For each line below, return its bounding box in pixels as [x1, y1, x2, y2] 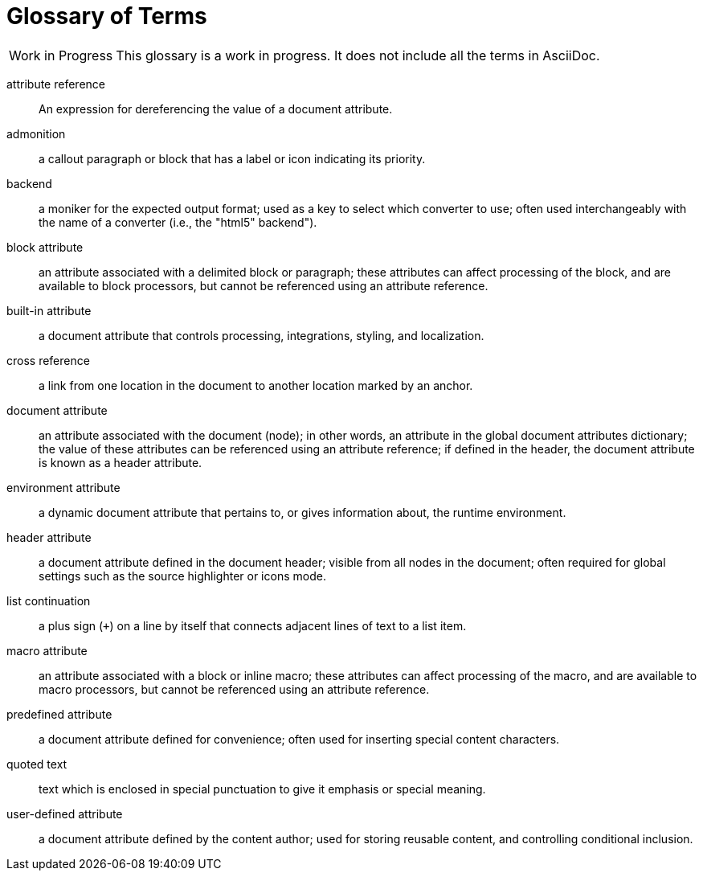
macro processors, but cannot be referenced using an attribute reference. [39, 682, 430, 696]
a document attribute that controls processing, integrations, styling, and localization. [39, 328, 484, 342]
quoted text [6, 756, 67, 771]
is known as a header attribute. [39, 455, 202, 469]
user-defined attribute [6, 806, 123, 821]
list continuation [6, 593, 91, 608]
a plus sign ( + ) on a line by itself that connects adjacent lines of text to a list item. [39, 618, 467, 633]
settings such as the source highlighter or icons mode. [39, 568, 326, 583]
